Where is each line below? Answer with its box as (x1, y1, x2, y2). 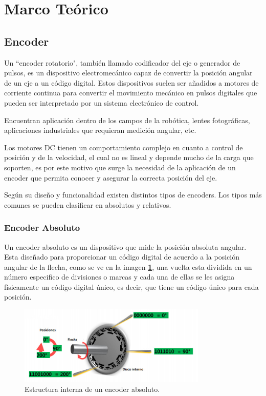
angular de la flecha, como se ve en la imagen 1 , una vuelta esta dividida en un (4, 261, 252, 272)
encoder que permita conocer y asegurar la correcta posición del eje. (4, 172, 217, 183)
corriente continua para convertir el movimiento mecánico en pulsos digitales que (4, 87, 257, 98)
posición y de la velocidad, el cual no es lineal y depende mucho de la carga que (4, 152, 254, 163)
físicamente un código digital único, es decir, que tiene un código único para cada (4, 281, 259, 292)
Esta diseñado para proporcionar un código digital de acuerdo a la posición (4, 251, 239, 262)
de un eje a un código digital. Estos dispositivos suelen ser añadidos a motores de (4, 77, 259, 88)
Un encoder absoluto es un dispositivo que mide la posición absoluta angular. (4, 241, 247, 252)
